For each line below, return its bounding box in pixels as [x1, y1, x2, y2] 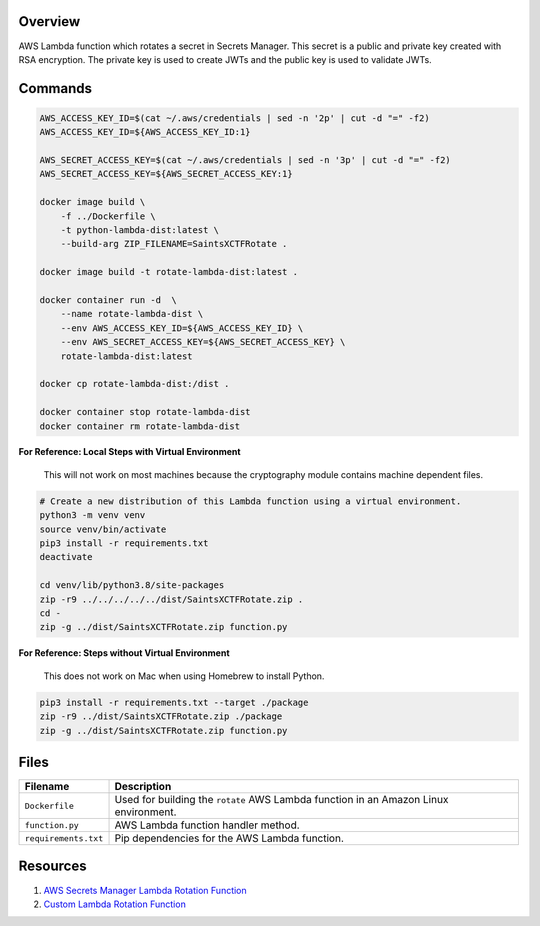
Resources [18, 858, 87, 875]
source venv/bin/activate [39, 523, 167, 535]
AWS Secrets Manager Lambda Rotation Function [43, 884, 247, 896]
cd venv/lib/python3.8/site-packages [39, 580, 225, 591]
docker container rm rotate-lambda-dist [39, 420, 240, 432]
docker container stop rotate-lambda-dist [39, 406, 251, 418]
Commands [18, 80, 93, 97]
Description [114, 780, 172, 794]
